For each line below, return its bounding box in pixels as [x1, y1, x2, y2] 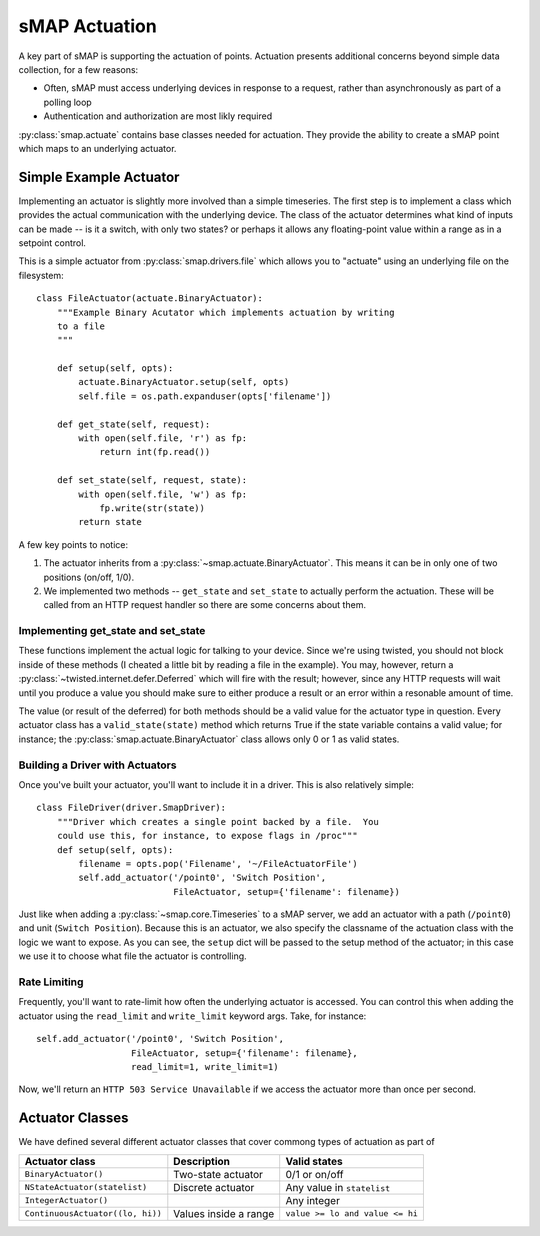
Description [173, 1154, 230, 1168]
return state [78, 516, 142, 528]
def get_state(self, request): [56, 418, 211, 430]
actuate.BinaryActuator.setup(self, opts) [78, 376, 290, 388]
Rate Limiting [18, 975, 84, 989]
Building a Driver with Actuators [18, 758, 177, 772]
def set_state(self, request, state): [56, 475, 248, 486]
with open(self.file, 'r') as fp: [78, 433, 248, 444]
